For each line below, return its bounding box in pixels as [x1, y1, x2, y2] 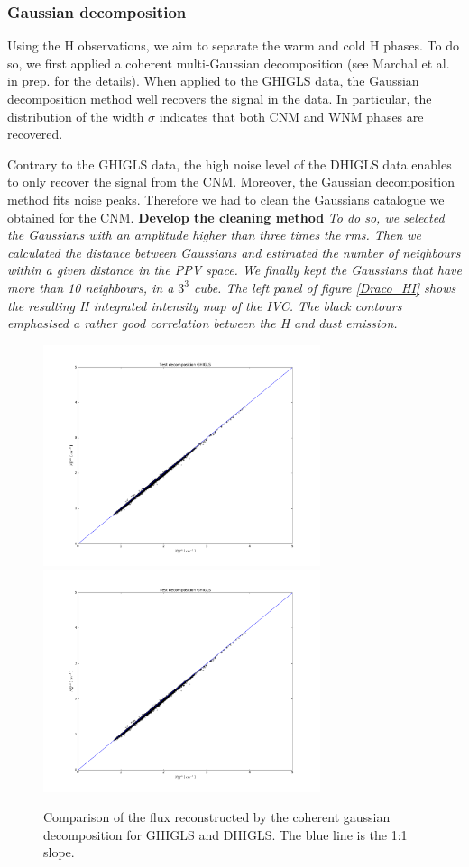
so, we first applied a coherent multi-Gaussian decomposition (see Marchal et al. [7, 53, 450, 72]
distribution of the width [7, 106, 144, 125]
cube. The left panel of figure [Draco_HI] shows [193, 278, 456, 297]
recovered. [7, 124, 63, 143]
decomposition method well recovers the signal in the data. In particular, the [7, 89, 432, 107]
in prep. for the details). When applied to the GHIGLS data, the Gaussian [7, 71, 419, 90]
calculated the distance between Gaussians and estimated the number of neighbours [7, 242, 461, 261]
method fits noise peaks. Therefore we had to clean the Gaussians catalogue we [7, 189, 445, 208]
